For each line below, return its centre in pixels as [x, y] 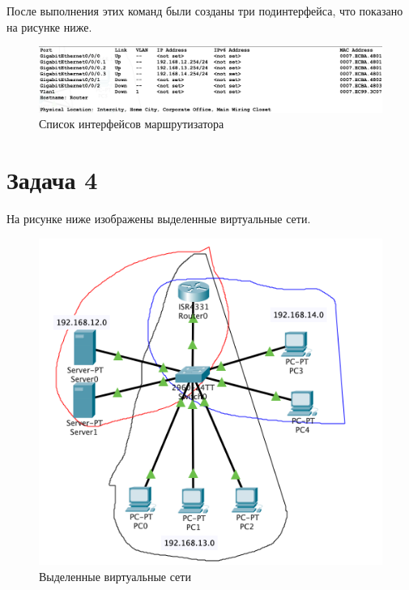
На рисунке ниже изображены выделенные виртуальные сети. [159, 219]
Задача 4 [52, 180]
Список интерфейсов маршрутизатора [132, 124]
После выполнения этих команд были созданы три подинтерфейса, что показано [205, 11]
